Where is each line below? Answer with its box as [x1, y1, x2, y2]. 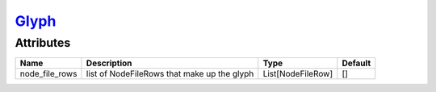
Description [86, 57, 132, 69]
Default [342, 57, 371, 69]
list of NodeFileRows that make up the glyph [86, 69, 254, 80]
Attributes [15, 36, 71, 50]
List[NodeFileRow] [262, 69, 333, 80]
